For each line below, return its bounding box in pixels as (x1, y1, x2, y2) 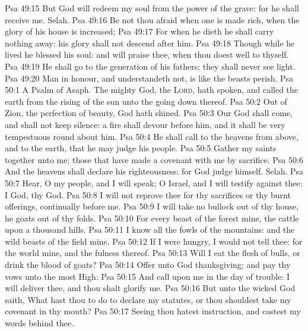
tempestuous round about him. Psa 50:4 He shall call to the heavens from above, (5, 130, 299, 142)
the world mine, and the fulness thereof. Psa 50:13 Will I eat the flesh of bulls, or (5, 246, 300, 259)
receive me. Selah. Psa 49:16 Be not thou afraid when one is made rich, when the (5, 13, 300, 26)
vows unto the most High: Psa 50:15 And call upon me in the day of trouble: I (5, 270, 290, 282)
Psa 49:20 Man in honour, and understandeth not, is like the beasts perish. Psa (5, 71, 294, 84)
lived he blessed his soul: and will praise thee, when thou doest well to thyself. (5, 48, 289, 61)
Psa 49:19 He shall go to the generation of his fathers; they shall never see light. (5, 60, 296, 72)
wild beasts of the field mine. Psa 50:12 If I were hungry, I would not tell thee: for (5, 235, 303, 247)
